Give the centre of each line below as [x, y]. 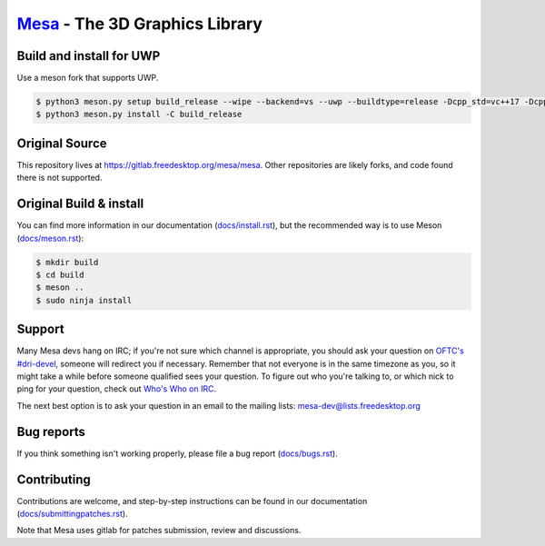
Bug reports [51, 432]
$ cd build [60, 275]
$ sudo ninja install [84, 300]
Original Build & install [80, 204]
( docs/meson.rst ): [50, 238]
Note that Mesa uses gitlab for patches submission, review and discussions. [159, 531]
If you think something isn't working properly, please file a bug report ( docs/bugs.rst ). [177, 453]
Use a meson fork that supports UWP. [88, 78]
